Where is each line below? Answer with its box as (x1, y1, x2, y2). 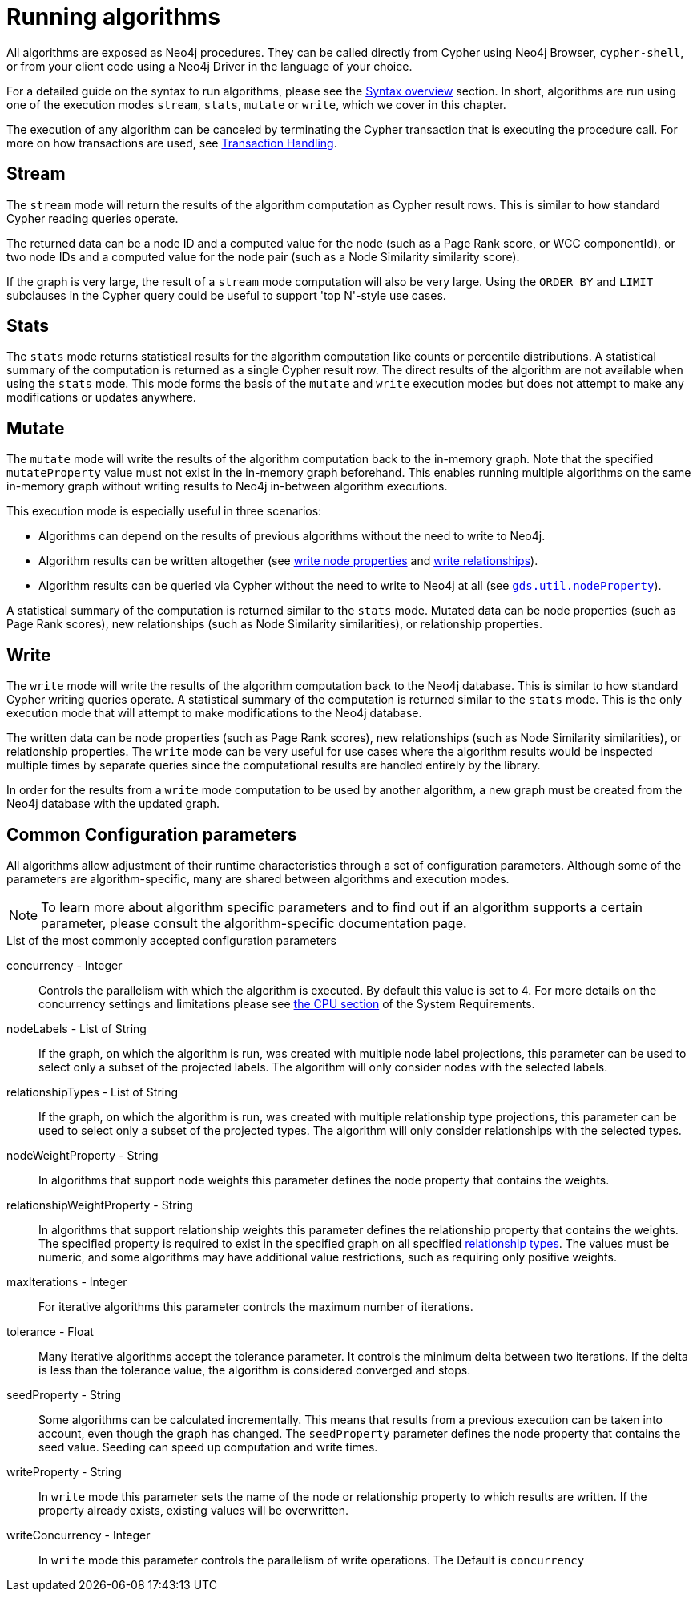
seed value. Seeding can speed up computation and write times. (38, 1439, 378, 1454)
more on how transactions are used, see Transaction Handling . (6, 135, 337, 150)
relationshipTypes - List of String (6, 1084, 179, 1099)
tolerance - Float (6, 1324, 94, 1338)
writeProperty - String (6, 1464, 122, 1479)
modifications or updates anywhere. (6, 390, 196, 405)
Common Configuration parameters (6, 824, 297, 845)
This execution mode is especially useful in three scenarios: (6, 504, 322, 519)
